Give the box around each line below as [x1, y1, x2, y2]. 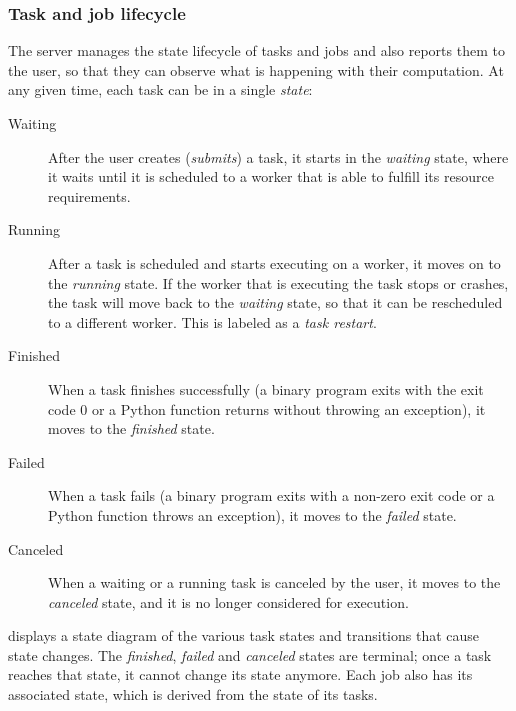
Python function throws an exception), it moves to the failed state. [48, 504, 457, 525]
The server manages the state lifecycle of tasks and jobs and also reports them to [8, 40, 505, 61]
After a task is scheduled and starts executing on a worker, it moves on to [48, 252, 501, 273]
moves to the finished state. [48, 418, 215, 439]
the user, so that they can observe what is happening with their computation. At [8, 59, 504, 80]
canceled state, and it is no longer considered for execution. [48, 591, 409, 612]
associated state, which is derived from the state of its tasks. [8, 684, 378, 705]
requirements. [48, 185, 131, 206]
